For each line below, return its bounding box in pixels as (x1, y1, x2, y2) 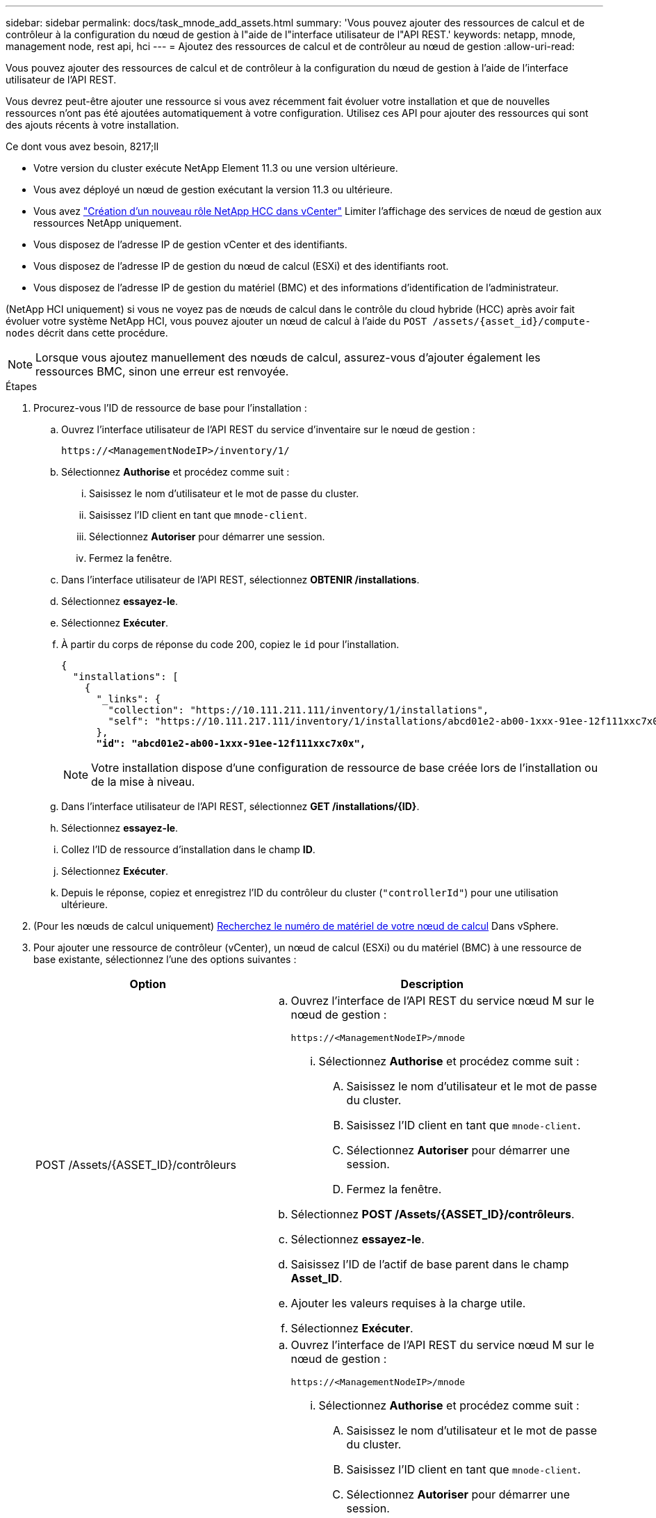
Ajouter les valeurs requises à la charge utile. (290, 1296, 526, 1310)
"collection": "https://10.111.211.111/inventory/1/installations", (108, 704, 489, 716)
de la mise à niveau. (91, 775, 195, 789)
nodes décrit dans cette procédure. (6, 327, 168, 339)
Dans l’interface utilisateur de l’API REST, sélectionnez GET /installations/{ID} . (61, 800, 420, 812)
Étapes (6, 380, 38, 392)
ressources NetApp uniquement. (33, 217, 182, 229)
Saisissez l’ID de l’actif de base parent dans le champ (290, 1257, 569, 1271)
